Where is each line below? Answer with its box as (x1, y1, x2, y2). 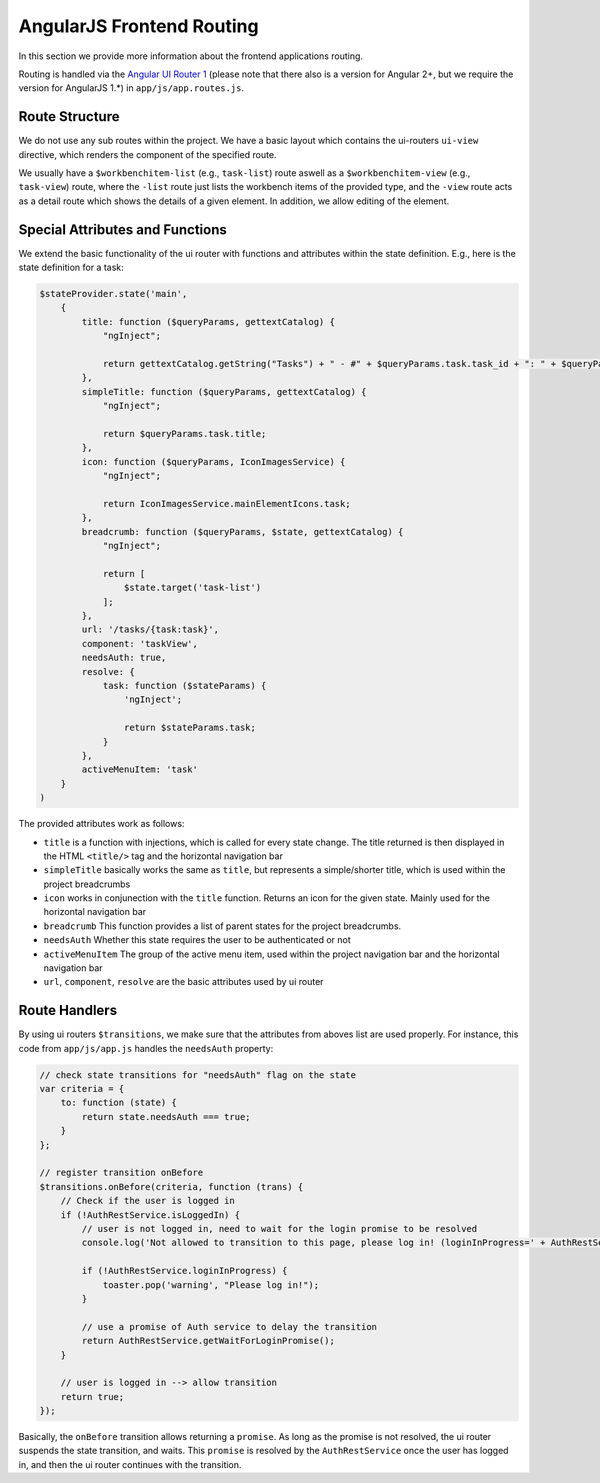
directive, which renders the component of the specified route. (18, 148, 277, 160)
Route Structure (18, 108, 120, 125)
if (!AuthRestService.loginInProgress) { (81, 1265, 288, 1277)
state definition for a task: (18, 261, 124, 274)
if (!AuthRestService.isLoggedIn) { (60, 1209, 240, 1220)
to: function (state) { (60, 1097, 177, 1109)
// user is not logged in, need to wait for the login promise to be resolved (81, 1223, 478, 1234)
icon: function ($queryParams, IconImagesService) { (81, 456, 346, 467)
